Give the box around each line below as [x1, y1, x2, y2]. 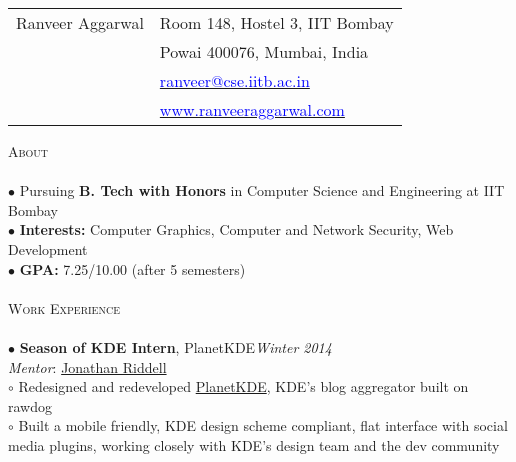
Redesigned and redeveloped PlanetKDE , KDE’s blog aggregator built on [18, 376, 469, 397]
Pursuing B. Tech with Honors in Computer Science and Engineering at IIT [19, 180, 505, 201]
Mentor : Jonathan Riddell [8, 356, 167, 377]
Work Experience [8, 297, 120, 318]
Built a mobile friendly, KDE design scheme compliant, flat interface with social [18, 415, 508, 436]
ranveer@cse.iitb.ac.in [159, 69, 310, 92]
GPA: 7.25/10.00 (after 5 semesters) [19, 258, 246, 279]
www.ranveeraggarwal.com [159, 98, 345, 121]
